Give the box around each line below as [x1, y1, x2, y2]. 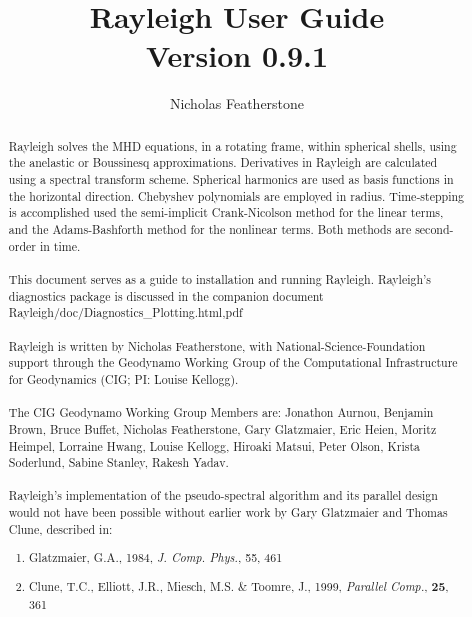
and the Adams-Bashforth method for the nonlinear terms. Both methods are [8, 220, 412, 237]
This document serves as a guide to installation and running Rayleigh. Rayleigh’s [8, 270, 432, 287]
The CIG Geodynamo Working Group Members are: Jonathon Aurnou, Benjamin [8, 404, 434, 421]
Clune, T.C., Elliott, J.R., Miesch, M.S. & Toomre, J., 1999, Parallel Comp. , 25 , [29, 577, 449, 595]
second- [415, 220, 454, 237]
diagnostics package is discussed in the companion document [8, 287, 324, 304]
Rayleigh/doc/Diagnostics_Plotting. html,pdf [8, 304, 243, 321]
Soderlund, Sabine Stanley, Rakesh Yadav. [8, 454, 229, 471]
